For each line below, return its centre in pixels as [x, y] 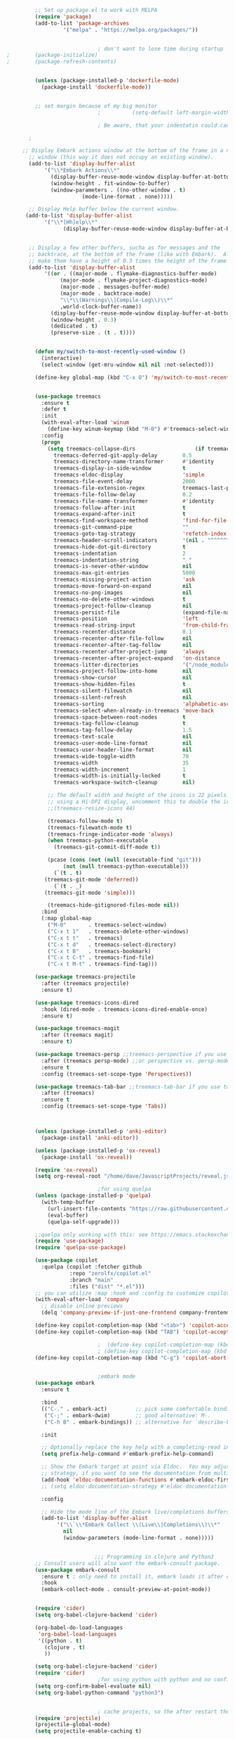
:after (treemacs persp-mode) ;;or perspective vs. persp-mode [135, 1061]
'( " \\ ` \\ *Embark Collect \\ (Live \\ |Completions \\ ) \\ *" [138, 1525]
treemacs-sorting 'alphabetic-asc [142, 704]
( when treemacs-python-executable [98, 841]
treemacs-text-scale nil [123, 737]
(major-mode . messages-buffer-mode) [115, 287]
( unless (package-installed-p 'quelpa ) [93, 1196]
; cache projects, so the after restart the [163, 1712]
